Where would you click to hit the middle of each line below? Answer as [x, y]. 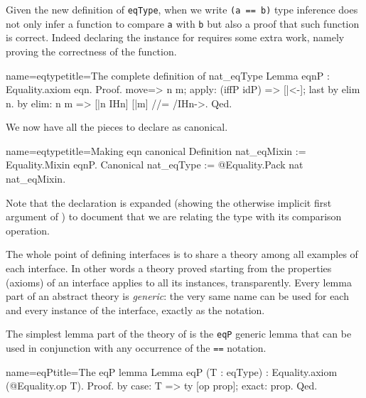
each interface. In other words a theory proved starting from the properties [169, 268]
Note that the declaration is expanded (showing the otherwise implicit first [169, 202]
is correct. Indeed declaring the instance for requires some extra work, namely [175, 37]
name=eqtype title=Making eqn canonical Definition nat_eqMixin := [156, 150]
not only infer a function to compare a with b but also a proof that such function [183, 23]
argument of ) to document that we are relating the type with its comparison [174, 216]
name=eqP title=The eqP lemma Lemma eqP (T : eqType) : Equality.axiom [172, 371]
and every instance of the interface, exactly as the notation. [135, 310]
